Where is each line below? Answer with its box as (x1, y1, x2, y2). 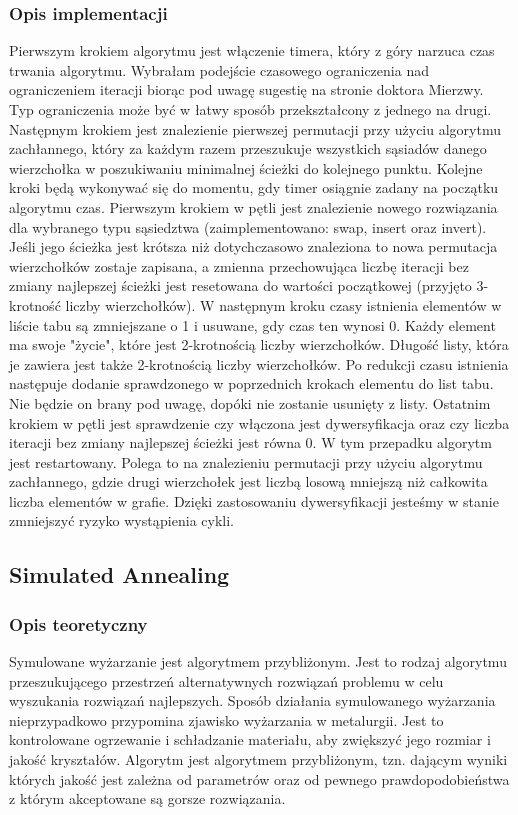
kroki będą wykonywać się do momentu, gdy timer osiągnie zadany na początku (9, 177, 499, 198)
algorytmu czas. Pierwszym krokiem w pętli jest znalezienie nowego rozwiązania (9, 196, 498, 217)
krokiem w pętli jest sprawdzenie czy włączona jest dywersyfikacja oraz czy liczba (9, 412, 510, 433)
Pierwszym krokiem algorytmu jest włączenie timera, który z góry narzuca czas (9, 40, 495, 61)
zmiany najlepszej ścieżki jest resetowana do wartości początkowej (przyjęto (9, 275, 472, 296)
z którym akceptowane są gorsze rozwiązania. (9, 788, 286, 809)
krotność (9, 294, 61, 315)
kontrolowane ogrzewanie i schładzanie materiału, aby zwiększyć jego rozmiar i (9, 729, 491, 750)
